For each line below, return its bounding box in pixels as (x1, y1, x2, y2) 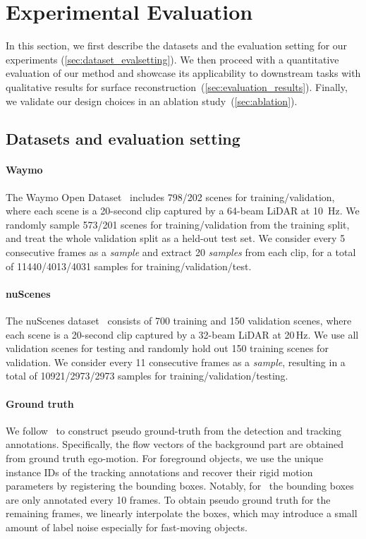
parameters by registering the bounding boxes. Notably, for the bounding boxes (6, 478, 354, 493)
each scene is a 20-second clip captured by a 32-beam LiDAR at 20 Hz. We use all (6, 327, 359, 341)
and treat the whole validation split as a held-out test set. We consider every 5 (6, 231, 346, 246)
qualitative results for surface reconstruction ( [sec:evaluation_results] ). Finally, (6, 79, 348, 94)
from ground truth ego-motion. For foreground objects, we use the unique (6, 450, 324, 465)
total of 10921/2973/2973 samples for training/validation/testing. (6, 368, 288, 383)
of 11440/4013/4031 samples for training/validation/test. (6, 258, 252, 273)
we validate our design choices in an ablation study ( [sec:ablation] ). (6, 93, 298, 108)
